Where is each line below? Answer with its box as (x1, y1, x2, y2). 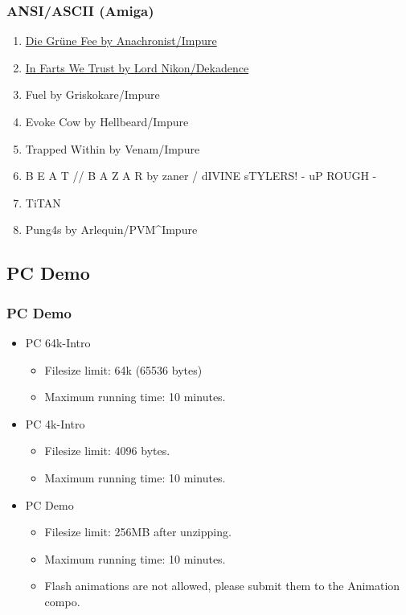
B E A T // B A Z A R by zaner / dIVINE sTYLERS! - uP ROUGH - (25, 167, 377, 184)
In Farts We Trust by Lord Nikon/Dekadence (25, 59, 249, 76)
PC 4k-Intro (25, 415, 85, 432)
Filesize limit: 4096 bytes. (44, 442, 170, 459)
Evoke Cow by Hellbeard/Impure (25, 113, 189, 129)
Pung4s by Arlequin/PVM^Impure (25, 221, 198, 238)
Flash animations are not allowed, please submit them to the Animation (44, 577, 400, 594)
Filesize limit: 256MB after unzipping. (44, 523, 232, 540)
